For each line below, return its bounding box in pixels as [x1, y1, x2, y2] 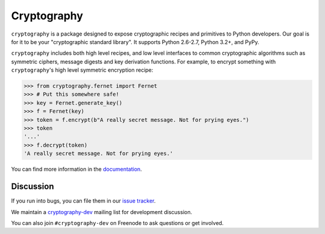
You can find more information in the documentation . [11, 166, 143, 173]
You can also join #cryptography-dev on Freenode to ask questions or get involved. [11, 219, 224, 226]
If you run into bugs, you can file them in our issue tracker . [11, 197, 156, 204]
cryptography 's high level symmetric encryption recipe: [11, 66, 153, 74]
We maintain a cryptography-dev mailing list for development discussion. [11, 208, 193, 215]
